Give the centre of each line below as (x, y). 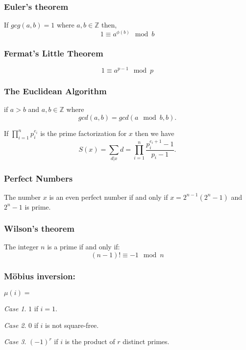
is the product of (90, 341)
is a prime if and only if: (84, 247)
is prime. (38, 206)
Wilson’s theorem (39, 229)
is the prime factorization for (84, 133)
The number (23, 197)
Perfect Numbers (38, 178)
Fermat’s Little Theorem (54, 53)
